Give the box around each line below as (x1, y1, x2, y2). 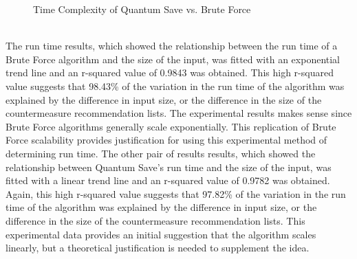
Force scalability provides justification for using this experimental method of (6, 133, 327, 147)
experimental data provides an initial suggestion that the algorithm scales (6, 227, 316, 241)
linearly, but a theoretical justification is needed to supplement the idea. (6, 240, 310, 255)
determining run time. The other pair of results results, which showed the (6, 146, 316, 160)
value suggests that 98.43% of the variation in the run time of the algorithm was (6, 78, 345, 93)
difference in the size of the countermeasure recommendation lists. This (6, 213, 305, 227)
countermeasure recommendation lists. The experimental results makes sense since (6, 106, 352, 120)
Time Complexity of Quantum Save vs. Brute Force (33, 2, 251, 16)
